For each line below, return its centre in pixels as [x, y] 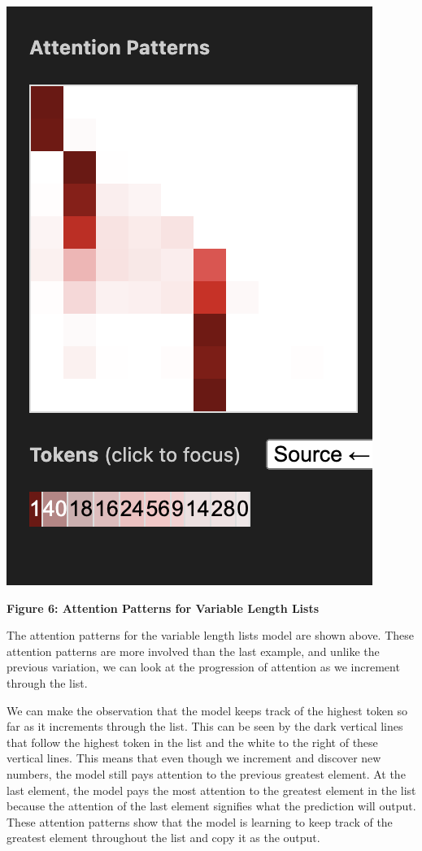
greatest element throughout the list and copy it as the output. [163, 838]
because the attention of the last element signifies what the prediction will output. [211, 806]
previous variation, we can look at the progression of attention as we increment [203, 667]
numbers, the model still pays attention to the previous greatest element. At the [206, 773]
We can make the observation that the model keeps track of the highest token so [207, 710]
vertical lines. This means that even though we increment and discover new [194, 758]
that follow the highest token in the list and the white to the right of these [192, 742]
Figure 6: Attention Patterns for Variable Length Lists [163, 608]
